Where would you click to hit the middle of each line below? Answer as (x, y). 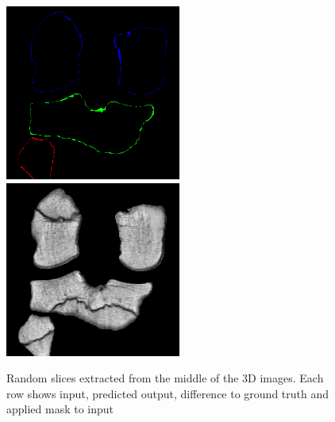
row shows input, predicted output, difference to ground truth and (168, 393)
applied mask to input (60, 409)
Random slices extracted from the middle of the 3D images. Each (165, 378)
